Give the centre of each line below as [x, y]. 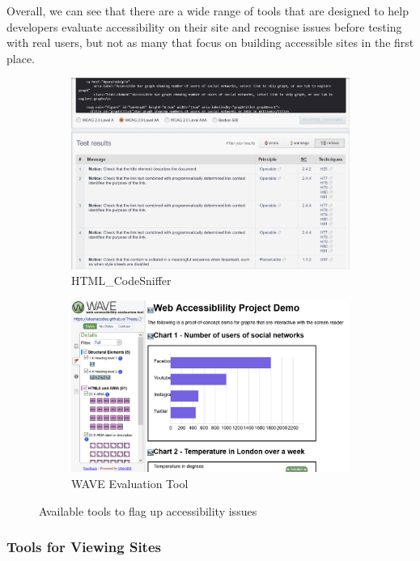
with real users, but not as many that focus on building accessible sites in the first [210, 42]
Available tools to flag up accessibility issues [148, 510]
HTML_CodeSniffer [121, 280]
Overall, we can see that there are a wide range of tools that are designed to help [208, 11]
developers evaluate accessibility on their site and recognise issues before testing [204, 26]
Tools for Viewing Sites [84, 547]
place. [21, 58]
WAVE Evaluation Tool [130, 483]
